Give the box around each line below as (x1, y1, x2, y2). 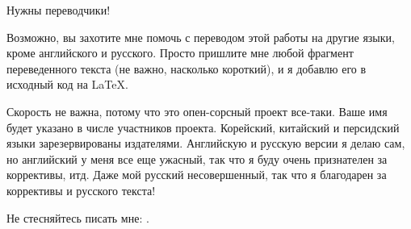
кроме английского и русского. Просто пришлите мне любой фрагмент (6, 44, 354, 61)
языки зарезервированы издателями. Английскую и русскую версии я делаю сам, (6, 135, 405, 152)
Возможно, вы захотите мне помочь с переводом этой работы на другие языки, (6, 28, 395, 45)
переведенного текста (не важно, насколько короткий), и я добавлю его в (6, 60, 367, 77)
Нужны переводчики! (6, 2, 111, 18)
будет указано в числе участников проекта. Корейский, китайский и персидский (6, 119, 400, 135)
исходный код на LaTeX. (6, 76, 128, 93)
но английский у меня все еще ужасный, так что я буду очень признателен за (6, 150, 388, 167)
